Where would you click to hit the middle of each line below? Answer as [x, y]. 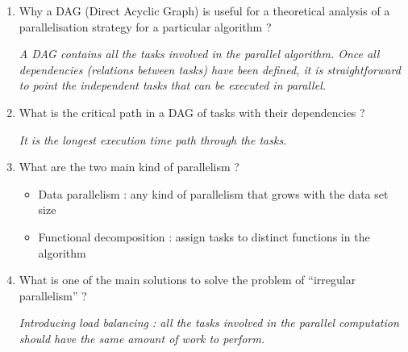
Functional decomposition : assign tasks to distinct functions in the [204, 236]
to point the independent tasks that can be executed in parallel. [173, 85]
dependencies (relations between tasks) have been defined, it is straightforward [210, 69]
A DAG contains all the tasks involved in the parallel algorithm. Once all [199, 54]
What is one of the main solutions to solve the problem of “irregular [187, 280]
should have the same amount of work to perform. [142, 338]
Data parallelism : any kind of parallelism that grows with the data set [213, 193]
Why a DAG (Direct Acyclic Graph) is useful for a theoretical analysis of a [204, 10]
